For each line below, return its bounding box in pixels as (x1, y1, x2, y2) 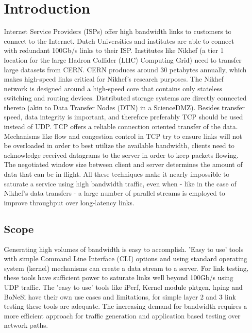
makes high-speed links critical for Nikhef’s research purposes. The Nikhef (4, 74, 224, 84)
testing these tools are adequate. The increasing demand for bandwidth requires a (4, 301, 247, 311)
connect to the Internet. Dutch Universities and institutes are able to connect (4, 35, 234, 46)
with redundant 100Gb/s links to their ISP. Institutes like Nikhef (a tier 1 (4, 45, 224, 55)
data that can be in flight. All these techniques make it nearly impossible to (4, 169, 230, 179)
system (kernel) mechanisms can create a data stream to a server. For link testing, (4, 263, 249, 273)
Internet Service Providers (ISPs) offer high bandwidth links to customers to (4, 26, 232, 36)
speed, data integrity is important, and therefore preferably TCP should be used (4, 112, 243, 122)
